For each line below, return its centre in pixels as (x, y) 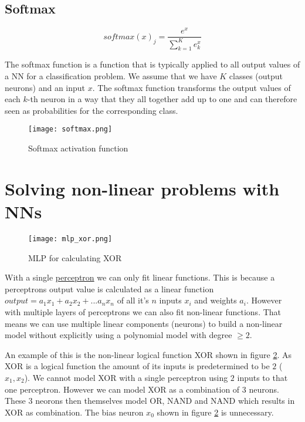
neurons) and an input (45, 87)
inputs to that (262, 378)
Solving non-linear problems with (142, 188)
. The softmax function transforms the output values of (192, 87)
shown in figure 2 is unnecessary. (215, 412)
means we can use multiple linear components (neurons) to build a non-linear (144, 323)
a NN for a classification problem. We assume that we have (111, 76)
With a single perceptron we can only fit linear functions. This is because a (140, 277)
